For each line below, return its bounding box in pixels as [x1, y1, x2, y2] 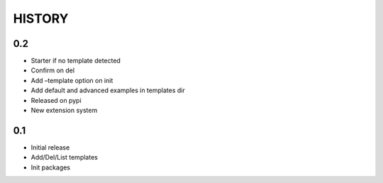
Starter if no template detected [30, 57, 121, 65]
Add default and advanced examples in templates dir [30, 86, 185, 95]
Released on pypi [30, 96, 82, 104]
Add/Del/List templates [30, 153, 99, 162]
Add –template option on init [30, 76, 113, 84]
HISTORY [13, 11, 69, 26]
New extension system [30, 106, 98, 115]
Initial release [30, 143, 70, 152]
